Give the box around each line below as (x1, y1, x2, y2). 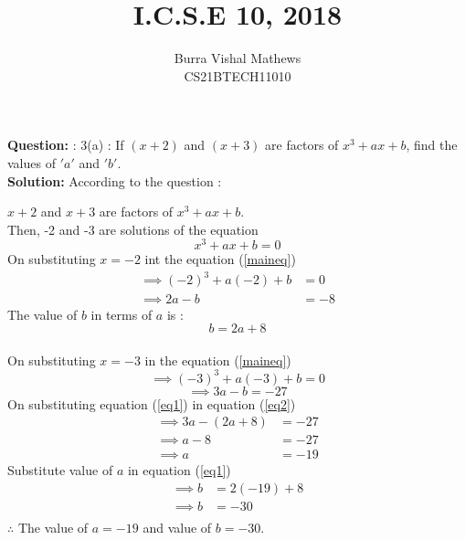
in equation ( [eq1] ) (127, 461, 231, 480)
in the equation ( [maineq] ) (144, 350, 291, 369)
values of (7, 153, 56, 172)
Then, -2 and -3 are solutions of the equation (7, 219, 259, 238)
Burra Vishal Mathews (174, 48, 301, 68)
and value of (143, 518, 212, 537)
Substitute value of (7, 461, 113, 480)
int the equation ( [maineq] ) (144, 249, 296, 269)
